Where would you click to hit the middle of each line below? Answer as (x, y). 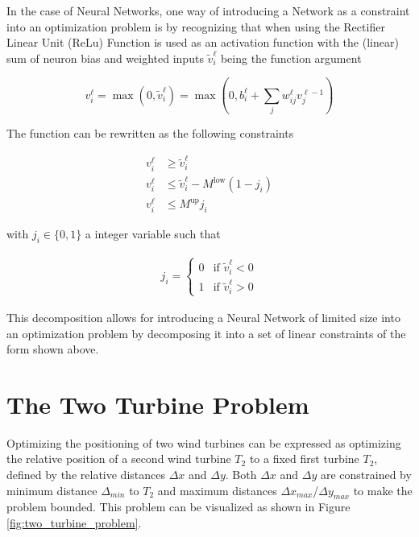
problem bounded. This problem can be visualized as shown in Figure (178, 507)
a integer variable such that (153, 234)
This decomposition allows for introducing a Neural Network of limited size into (203, 317)
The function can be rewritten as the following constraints (150, 133)
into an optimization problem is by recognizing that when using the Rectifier (196, 26)
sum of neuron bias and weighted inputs (105, 58)
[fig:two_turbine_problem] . (74, 523)
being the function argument (291, 58)
